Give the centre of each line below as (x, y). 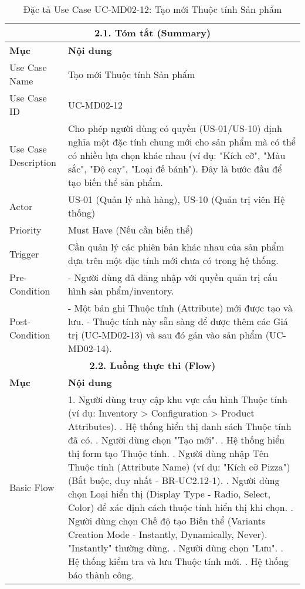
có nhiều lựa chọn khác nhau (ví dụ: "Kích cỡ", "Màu (177, 155)
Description (33, 162)
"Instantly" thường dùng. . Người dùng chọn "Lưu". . (175, 548)
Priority (26, 230)
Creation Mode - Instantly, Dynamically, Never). (167, 534)
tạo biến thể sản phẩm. (115, 182)
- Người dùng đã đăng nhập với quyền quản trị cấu (172, 277)
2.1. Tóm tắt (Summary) (152, 33)
